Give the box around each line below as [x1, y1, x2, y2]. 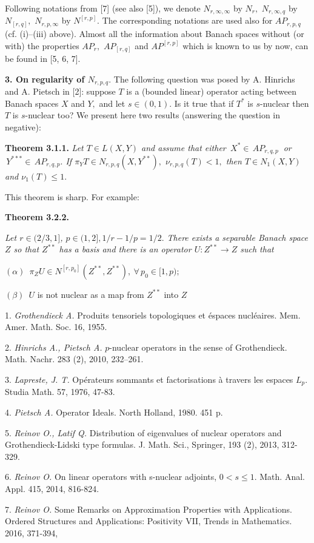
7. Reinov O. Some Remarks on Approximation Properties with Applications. [5, 502, 293, 515]
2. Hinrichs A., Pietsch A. [5, 340, 102, 353]
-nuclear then [260, 96, 309, 109]
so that [13, 243, 39, 255]
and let [99, 96, 125, 109]
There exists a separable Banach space [167, 231, 309, 243]
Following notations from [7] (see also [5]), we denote [5, 2, 201, 14]
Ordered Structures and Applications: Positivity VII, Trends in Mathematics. [5, 514, 292, 527]
